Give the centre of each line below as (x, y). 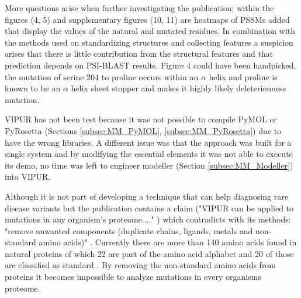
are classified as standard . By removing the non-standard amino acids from (141, 265)
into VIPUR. (28, 177)
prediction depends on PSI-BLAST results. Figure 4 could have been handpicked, (150, 65)
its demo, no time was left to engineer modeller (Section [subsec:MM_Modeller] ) (149, 165)
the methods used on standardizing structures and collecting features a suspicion (149, 42)
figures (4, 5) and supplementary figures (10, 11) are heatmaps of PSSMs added (147, 19)
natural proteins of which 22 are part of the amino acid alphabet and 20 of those (149, 253)
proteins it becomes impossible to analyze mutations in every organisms (133, 277)
